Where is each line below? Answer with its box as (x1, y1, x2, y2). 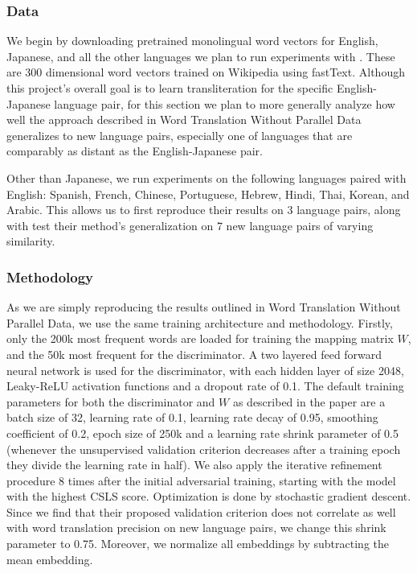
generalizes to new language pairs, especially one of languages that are (6, 126, 353, 143)
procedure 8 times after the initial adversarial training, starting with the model (6, 472, 396, 488)
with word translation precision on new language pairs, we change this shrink (6, 519, 386, 536)
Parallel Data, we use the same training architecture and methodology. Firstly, (6, 314, 393, 331)
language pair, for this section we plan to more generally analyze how (54, 95, 395, 112)
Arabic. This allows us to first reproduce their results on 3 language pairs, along (6, 201, 401, 218)
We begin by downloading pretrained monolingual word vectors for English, (6, 32, 378, 49)
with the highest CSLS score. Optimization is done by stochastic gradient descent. (6, 488, 411, 505)
